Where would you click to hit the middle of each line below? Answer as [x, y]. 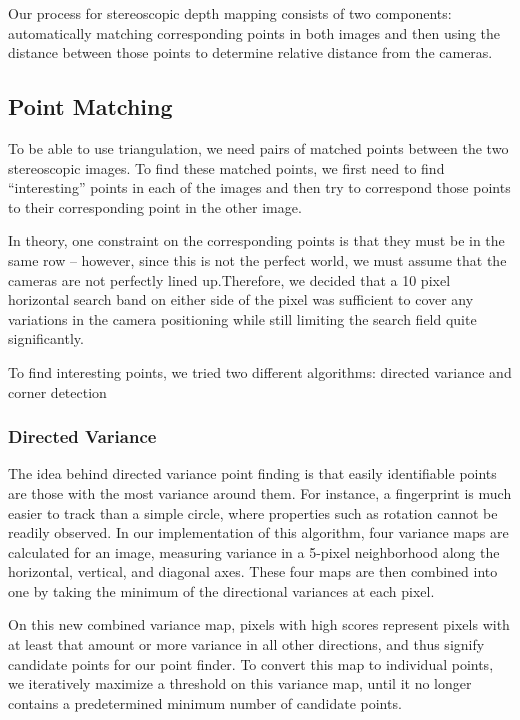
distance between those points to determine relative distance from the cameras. [250, 52]
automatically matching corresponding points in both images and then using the [254, 32]
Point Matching [90, 106]
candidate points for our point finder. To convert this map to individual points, [251, 663]
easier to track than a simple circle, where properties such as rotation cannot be [253, 512]
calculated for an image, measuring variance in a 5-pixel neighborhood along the [254, 551]
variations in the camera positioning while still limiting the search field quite [242, 318]
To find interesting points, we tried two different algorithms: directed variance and [260, 371]
